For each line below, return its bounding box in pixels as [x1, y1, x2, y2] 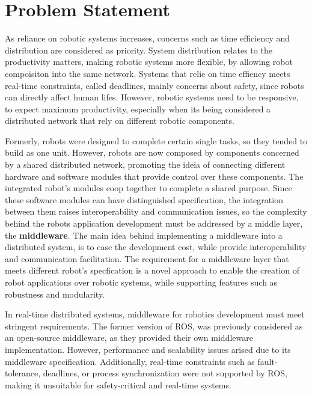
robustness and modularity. [5, 287, 105, 300]
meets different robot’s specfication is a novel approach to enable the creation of [5, 264, 300, 277]
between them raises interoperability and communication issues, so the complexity [5, 205, 307, 218]
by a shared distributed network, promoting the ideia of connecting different [5, 158, 286, 171]
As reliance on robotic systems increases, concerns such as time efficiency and [5, 32, 290, 44]
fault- [257, 355, 278, 367]
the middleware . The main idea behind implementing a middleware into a [5, 228, 283, 241]
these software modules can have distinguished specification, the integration [5, 193, 283, 206]
